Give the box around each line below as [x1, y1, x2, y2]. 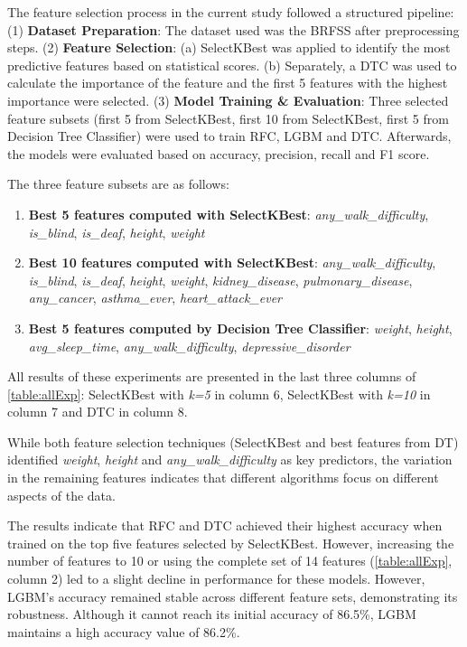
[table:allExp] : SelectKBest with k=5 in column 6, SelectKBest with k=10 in [7, 384, 431, 403]
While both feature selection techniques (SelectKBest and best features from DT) [7, 432, 459, 451]
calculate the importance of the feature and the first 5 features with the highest [7, 73, 448, 92]
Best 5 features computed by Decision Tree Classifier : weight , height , [28, 318, 453, 337]
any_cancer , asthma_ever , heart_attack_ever [28, 288, 283, 307]
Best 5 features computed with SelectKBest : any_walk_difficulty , [28, 204, 429, 223]
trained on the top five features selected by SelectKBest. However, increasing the [7, 533, 454, 552]
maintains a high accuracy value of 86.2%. [7, 622, 240, 641]
